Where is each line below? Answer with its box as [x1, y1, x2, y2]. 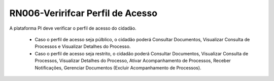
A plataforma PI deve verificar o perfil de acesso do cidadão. [9, 25, 136, 31]
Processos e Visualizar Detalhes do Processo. [35, 43, 131, 50]
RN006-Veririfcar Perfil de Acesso [9, 8, 157, 19]
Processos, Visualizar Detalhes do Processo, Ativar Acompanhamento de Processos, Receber [35, 58, 231, 64]
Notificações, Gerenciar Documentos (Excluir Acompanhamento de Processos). [35, 64, 201, 70]
